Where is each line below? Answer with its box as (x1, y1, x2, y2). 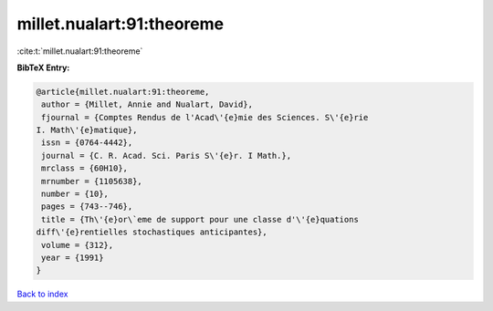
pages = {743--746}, (41, 202, 133, 212)
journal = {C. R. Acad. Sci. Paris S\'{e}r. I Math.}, (41, 150, 292, 161)
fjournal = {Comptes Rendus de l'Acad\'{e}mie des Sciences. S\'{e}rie (41, 112, 369, 122)
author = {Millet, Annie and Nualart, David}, (41, 99, 253, 109)
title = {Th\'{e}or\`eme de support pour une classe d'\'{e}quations (41, 214, 360, 224)
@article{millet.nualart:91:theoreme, (36, 87, 210, 97)
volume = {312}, (41, 240, 114, 250)
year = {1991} (41, 253, 104, 263)
